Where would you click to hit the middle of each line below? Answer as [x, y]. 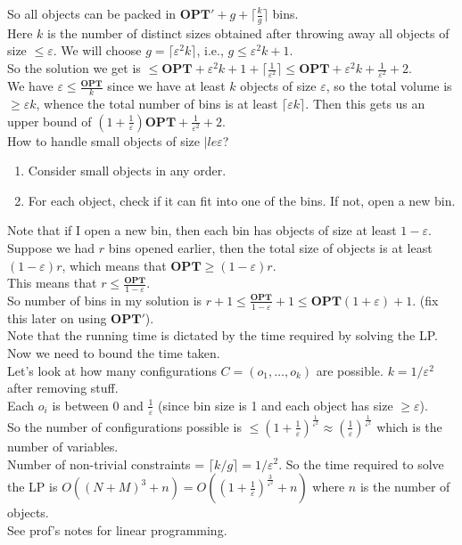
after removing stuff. [63, 388]
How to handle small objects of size [104, 140]
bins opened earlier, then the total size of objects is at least [270, 247]
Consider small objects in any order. [127, 171]
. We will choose [97, 50]
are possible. [350, 370]
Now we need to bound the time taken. [114, 352]
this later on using [57, 317]
